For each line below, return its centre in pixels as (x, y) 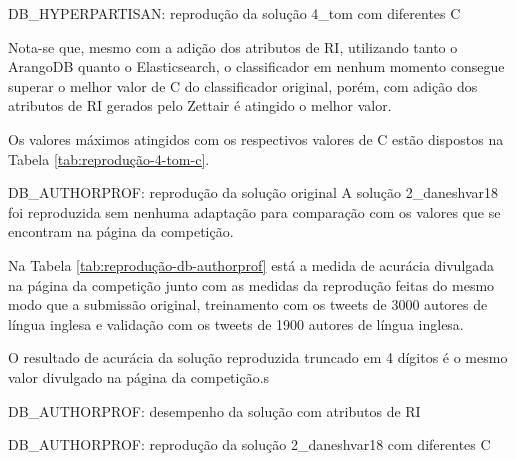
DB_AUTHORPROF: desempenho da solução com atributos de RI (214, 410)
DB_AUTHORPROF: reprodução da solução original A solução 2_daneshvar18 (253, 192)
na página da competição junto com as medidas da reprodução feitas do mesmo (251, 284)
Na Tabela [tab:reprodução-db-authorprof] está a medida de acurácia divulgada (251, 264)
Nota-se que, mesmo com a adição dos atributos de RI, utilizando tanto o (233, 46)
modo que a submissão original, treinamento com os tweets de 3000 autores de (248, 304)
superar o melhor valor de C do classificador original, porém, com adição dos (243, 85)
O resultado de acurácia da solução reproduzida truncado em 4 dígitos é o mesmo (258, 357)
